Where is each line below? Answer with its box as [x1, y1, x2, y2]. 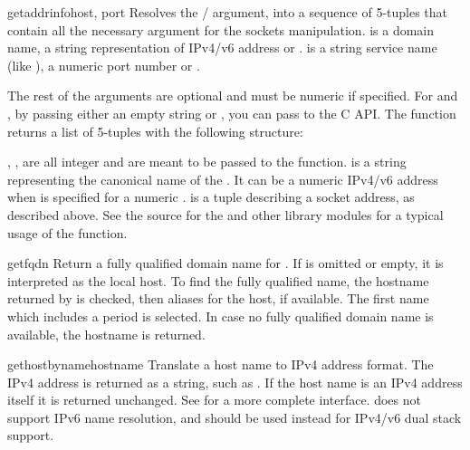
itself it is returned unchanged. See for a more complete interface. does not [7, 390, 421, 409]
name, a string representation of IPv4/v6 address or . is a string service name [7, 38, 437, 57]
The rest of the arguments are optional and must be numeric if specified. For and [7, 86, 458, 105]
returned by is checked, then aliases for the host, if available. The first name [7, 289, 429, 308]
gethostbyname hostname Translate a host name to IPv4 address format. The [7, 355, 434, 374]
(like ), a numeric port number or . [7, 55, 200, 74]
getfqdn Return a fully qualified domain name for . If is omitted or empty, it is [7, 254, 444, 273]
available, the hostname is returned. [7, 324, 206, 343]
